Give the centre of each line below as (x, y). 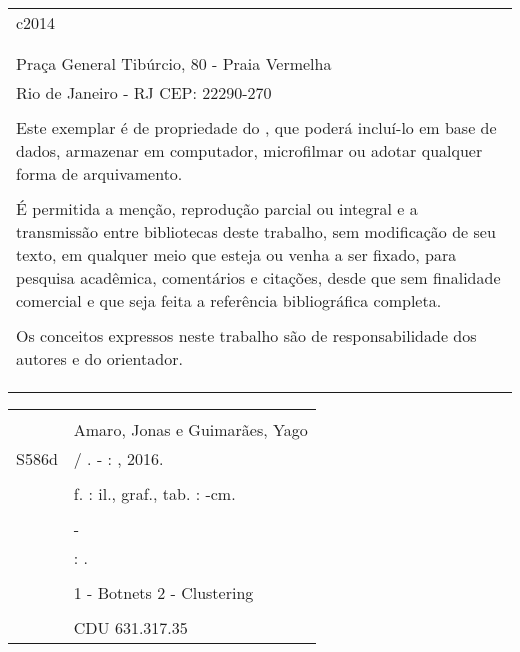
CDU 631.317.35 (130, 627)
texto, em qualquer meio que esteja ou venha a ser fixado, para (236, 254)
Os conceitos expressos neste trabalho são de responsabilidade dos (246, 335)
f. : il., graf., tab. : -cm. (154, 493)
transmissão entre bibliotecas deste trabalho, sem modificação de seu (256, 231)
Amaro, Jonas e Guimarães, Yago (190, 429)
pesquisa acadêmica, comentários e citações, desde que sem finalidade (258, 277)
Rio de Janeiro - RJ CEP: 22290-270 (144, 92)
